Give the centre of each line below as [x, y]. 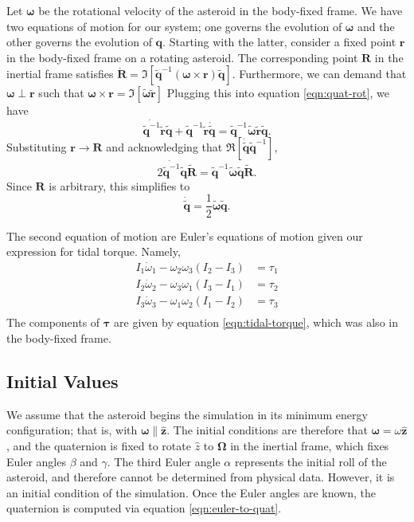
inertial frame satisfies [60, 74]
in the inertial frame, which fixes [310, 446]
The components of [53, 322]
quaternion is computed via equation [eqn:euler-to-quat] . [144, 508]
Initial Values [62, 381]
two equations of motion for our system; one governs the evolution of [174, 26]
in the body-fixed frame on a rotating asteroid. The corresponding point [182, 57]
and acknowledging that [164, 146]
